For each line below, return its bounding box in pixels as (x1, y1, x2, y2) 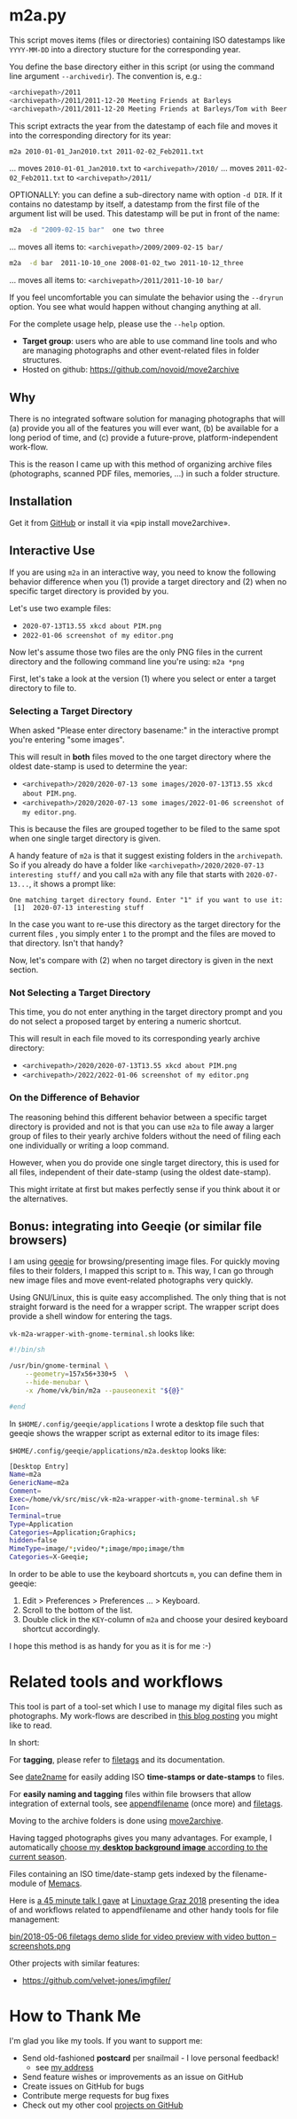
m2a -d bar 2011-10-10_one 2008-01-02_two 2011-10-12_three (9, 259, 244, 268)
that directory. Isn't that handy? (9, 938, 124, 948)
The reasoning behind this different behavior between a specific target (9, 1111, 268, 1122)
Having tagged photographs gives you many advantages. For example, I (9, 1833, 272, 1843)
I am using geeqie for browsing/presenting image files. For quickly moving (9, 1256, 280, 1267)
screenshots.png (9, 1941, 71, 1951)
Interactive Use (9, 543, 96, 559)
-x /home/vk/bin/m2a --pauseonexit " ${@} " (25, 1385, 184, 1395)
